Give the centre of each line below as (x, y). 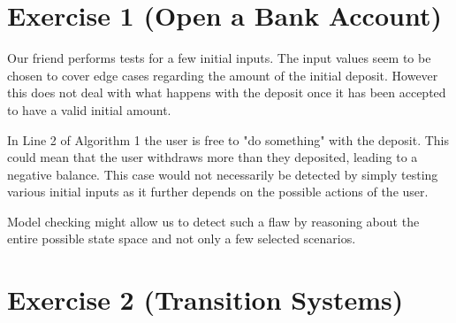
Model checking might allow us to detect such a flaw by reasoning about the (213, 221)
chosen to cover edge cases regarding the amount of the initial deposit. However (223, 75)
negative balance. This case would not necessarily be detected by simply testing (223, 174)
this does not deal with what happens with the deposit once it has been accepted (227, 92)
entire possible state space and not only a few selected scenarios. (182, 238)
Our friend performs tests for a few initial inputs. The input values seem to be (219, 58)
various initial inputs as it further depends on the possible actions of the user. (218, 192)
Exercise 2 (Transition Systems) (205, 300)
